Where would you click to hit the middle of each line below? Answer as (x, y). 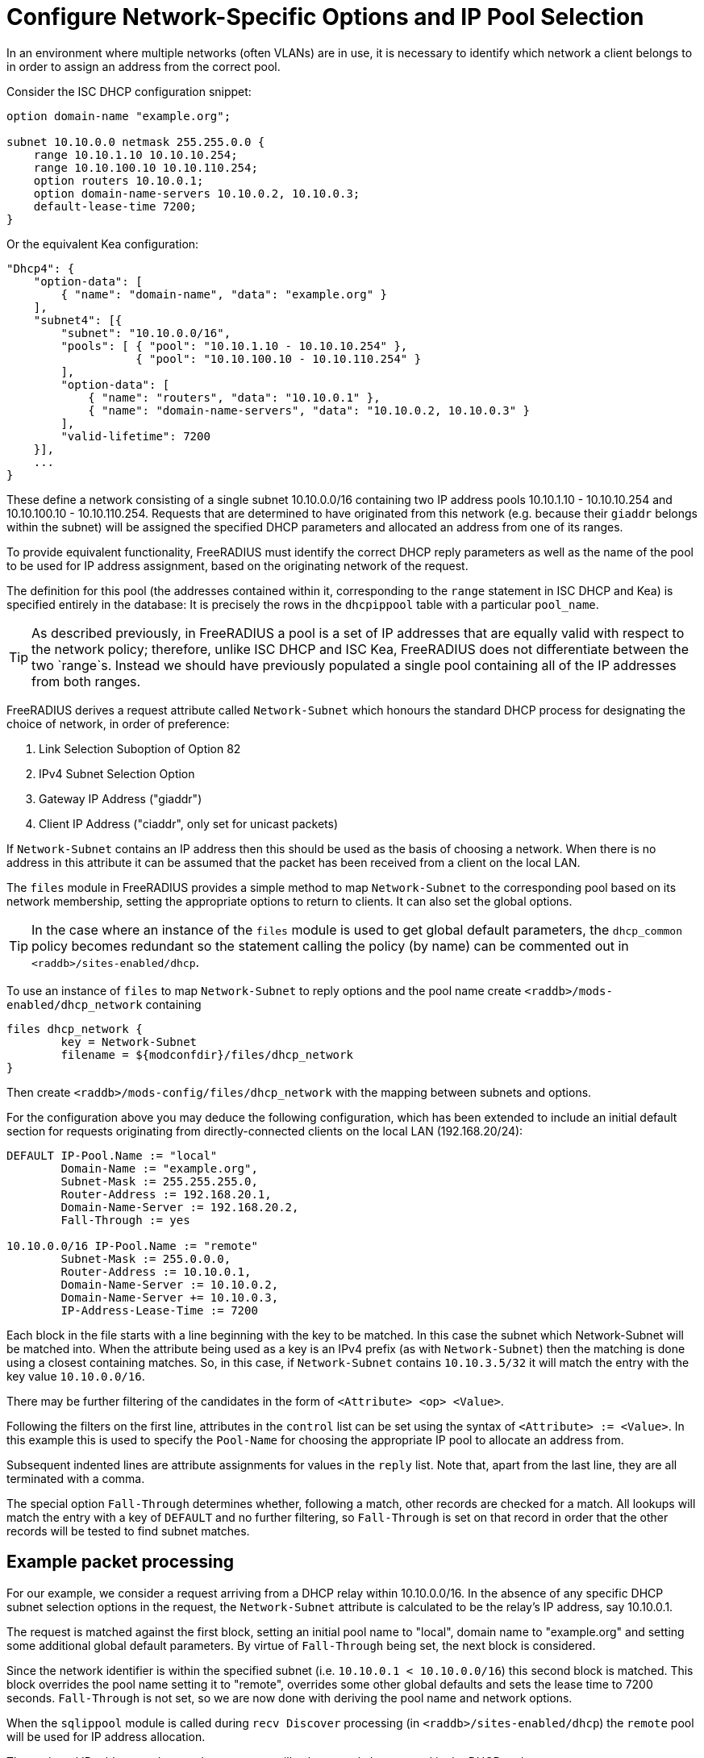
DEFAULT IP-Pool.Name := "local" (112, 1155)
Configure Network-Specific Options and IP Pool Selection (325, 17)
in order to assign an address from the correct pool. (144, 66)
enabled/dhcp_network (75, 1004)
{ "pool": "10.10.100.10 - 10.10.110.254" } (279, 358)
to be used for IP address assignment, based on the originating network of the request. (237, 565)
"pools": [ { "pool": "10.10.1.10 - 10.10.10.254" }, (234, 346)
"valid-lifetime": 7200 (135, 436)
